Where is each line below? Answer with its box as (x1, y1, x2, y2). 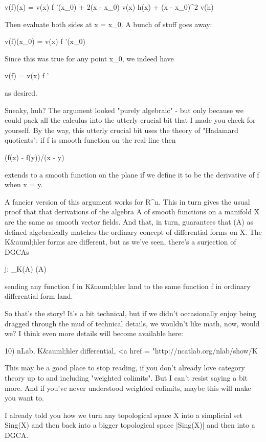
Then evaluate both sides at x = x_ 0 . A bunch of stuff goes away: (5, 18, 212, 29)
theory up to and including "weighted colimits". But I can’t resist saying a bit (5, 372, 248, 383)
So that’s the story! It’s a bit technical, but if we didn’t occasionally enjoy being (5, 308, 256, 319)
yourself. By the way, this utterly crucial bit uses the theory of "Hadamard (5, 124, 238, 135)
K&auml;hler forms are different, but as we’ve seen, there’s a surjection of (5, 236, 236, 247)
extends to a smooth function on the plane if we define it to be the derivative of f (5, 169, 259, 180)
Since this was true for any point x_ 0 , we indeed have (5, 53, 174, 63)
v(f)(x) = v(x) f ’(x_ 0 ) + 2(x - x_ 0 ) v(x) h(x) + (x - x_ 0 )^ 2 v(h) (5, 2, 214, 12)
